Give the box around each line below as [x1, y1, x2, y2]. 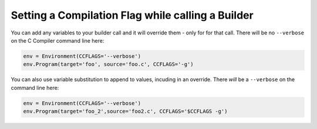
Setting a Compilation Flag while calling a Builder [11, 9, 254, 22]
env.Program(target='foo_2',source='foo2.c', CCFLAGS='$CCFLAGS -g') [23, 108, 228, 115]
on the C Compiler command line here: [11, 37, 104, 44]
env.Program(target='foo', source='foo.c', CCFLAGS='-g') [23, 61, 194, 68]
